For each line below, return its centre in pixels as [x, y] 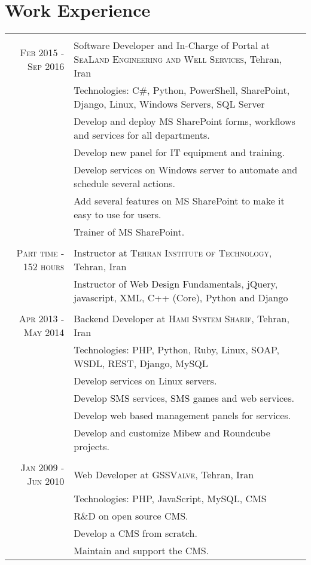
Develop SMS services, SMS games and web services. [184, 398]
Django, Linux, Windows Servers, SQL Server [169, 104]
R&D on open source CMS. [131, 516]
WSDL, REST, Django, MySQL [141, 364]
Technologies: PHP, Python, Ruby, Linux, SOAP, [176, 350]
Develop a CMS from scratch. [135, 533]
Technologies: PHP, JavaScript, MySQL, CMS [170, 499]
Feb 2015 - [42, 52]
